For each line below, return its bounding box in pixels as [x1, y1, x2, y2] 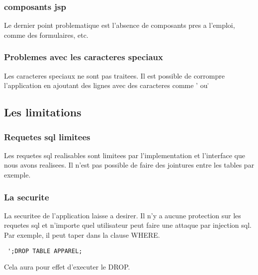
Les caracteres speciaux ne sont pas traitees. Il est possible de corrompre [4, 70, 225, 81]
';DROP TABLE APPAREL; [7, 247, 83, 255]
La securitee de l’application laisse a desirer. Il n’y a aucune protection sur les [4, 210, 241, 220]
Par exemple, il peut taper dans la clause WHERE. [4, 230, 160, 240]
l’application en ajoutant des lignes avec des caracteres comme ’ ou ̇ [4, 80, 210, 91]
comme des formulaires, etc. [4, 29, 88, 40]
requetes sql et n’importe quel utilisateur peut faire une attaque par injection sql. [4, 220, 252, 230]
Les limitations [4, 104, 82, 120]
